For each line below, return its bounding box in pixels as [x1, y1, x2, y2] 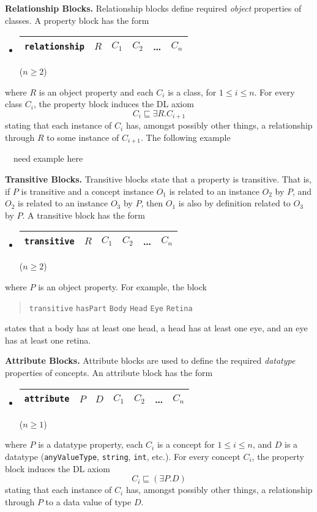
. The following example [141, 131, 231, 144]
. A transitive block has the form [22, 208, 145, 221]
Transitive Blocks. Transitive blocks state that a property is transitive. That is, [5, 173, 312, 186]
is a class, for [168, 85, 217, 98]
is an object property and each [39, 85, 154, 98]
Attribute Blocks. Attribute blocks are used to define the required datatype [5, 354, 296, 367]
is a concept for [157, 438, 215, 451]
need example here [13, 152, 83, 165]
